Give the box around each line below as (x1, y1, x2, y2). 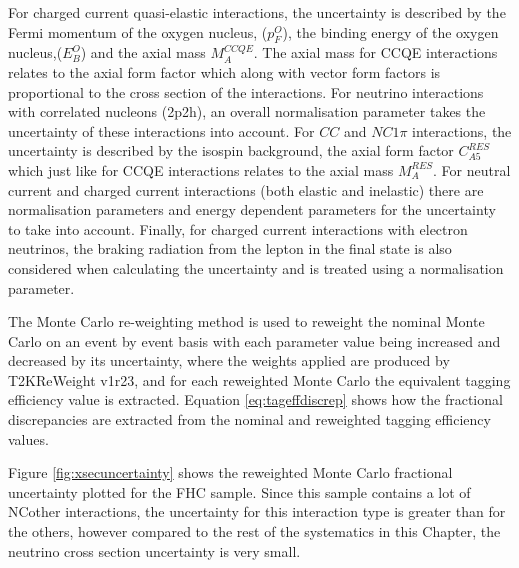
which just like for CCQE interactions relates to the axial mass (8, 159, 394, 180)
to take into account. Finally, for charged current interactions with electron (8, 218, 468, 239)
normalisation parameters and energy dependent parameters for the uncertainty (8, 199, 496, 220)
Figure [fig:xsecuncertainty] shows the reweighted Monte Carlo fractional (8, 462, 453, 483)
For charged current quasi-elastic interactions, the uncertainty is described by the (8, 2, 506, 22)
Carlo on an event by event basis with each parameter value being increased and (8, 330, 501, 351)
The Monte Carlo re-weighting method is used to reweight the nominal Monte (8, 311, 485, 332)
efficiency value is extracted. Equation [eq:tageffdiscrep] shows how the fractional (8, 389, 503, 410)
